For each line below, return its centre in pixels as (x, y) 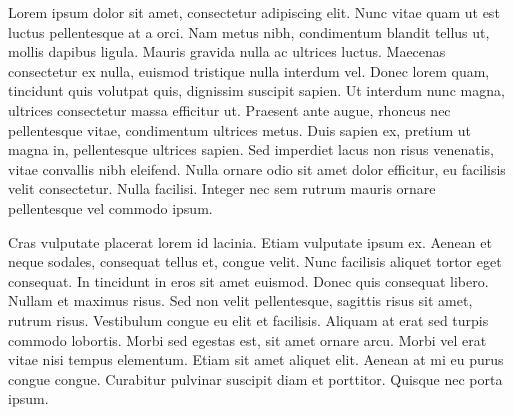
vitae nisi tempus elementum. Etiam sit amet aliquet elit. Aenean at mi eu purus (256, 359)
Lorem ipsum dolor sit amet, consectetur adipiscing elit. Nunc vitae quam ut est (254, 12)
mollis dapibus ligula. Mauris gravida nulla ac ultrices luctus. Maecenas (227, 51)
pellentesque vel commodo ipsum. (110, 207)
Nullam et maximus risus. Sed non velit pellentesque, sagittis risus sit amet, (240, 300)
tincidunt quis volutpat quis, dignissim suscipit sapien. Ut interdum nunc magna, (256, 90)
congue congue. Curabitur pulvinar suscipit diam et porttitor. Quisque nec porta (255, 378)
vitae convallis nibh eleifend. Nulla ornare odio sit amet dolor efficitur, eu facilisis (257, 168)
